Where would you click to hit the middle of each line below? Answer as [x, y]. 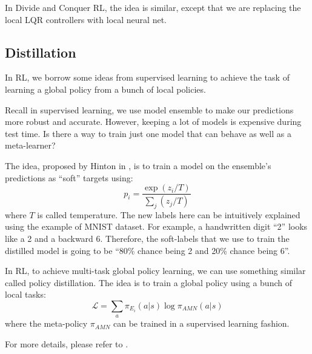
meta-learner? [30, 145]
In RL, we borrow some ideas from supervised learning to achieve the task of [147, 77]
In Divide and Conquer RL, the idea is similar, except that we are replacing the [153, 7]
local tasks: [25, 294]
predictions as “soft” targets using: [69, 177]
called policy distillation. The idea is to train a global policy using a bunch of [148, 282]
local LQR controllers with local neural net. [86, 19]
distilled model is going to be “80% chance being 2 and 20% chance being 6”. [148, 250]
